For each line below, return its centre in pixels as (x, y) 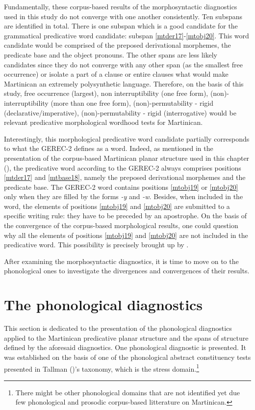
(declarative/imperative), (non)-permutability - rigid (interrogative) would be (120, 112)
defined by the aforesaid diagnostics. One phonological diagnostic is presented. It (125, 347)
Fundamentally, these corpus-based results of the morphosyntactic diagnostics (121, 6)
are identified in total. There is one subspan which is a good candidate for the (121, 26)
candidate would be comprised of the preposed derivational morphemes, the (117, 45)
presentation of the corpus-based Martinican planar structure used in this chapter (127, 158)
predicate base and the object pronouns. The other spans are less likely (111, 54)
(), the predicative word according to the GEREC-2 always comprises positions (123, 167)
